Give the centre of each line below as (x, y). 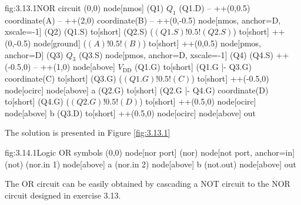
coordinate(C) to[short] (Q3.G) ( (63, 78)
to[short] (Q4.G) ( (37, 101)
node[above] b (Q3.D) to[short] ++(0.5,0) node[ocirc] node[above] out (131, 112)
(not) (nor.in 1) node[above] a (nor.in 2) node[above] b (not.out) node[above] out (151, 164)
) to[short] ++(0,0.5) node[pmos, (202, 43)
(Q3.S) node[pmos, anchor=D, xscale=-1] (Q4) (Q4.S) (176, 54)
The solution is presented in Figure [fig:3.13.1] (88, 132)
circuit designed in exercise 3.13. (63, 195)
